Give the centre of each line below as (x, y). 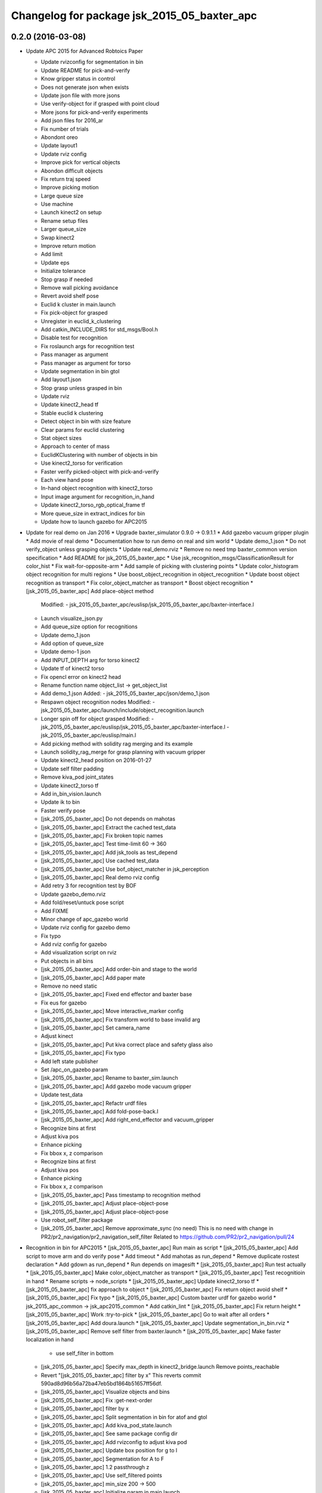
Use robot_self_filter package (77, 1220)
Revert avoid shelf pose (70, 296)
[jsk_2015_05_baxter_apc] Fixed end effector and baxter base (116, 994)
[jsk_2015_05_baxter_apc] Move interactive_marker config (112, 1011)
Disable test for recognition (74, 338)
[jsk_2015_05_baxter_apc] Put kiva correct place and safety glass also (127, 1045)
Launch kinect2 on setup (71, 213)
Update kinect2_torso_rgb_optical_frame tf (93, 505)
